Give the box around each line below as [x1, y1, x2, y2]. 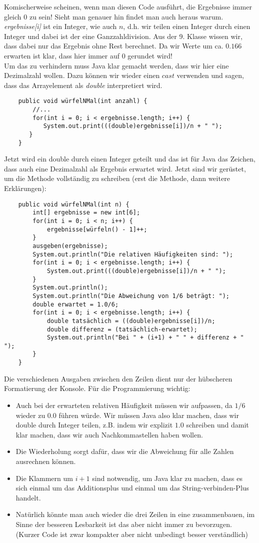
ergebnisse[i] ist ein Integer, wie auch [4, 21, 117, 31]
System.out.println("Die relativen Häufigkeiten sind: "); [32, 250, 233, 258]
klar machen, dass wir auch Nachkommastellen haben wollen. [15, 429, 203, 439]
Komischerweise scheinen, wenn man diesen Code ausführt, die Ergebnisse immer [4, 1, 252, 11]
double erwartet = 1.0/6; [32, 300, 119, 308]
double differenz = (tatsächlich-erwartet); [46, 325, 197, 333]
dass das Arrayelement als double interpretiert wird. [4, 79, 162, 90]
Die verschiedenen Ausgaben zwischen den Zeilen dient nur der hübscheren [4, 373, 232, 383]
